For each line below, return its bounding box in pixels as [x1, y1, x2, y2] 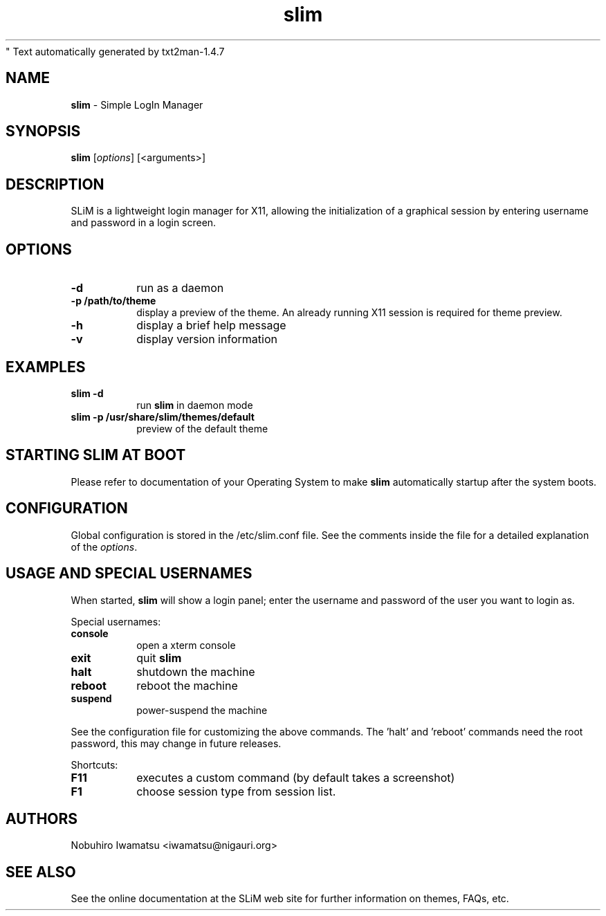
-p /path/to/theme [71, 295, 156, 307]
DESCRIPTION [6, 175, 104, 193]
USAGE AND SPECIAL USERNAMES [6, 565, 252, 583]
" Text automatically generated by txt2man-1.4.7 [6, 45, 225, 57]
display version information [136, 332, 277, 347]
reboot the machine [136, 678, 238, 693]
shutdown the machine [136, 664, 255, 679]
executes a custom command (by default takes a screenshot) [136, 770, 455, 785]
